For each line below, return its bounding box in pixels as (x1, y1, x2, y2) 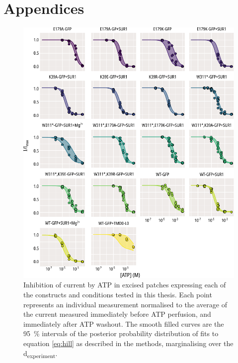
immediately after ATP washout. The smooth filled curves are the (23, 318, 224, 329)
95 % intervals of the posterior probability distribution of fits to (23, 328, 219, 339)
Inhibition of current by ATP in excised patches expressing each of (23, 279, 226, 290)
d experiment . (23, 348, 58, 360)
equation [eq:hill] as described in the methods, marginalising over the (23, 338, 234, 348)
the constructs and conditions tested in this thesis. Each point (23, 289, 212, 299)
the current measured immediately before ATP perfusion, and (23, 309, 211, 319)
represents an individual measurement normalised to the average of (23, 299, 227, 309)
